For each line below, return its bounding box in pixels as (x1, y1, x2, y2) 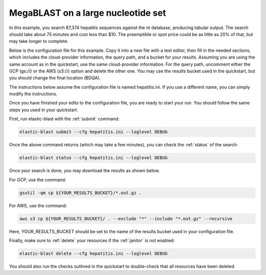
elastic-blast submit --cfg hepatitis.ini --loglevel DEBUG (19, 129, 168, 135)
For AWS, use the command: (9, 203, 67, 208)
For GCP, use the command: (9, 176, 66, 182)
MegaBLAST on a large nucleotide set (9, 7, 166, 18)
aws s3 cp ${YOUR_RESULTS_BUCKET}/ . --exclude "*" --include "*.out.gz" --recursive (19, 216, 233, 221)
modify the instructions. (9, 91, 58, 97)
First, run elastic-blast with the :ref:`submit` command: (9, 116, 120, 122)
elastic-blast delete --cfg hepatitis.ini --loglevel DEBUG (19, 250, 168, 256)
